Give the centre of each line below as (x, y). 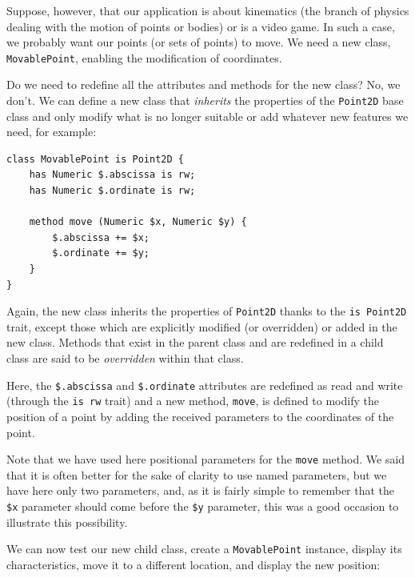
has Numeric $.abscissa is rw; (112, 175)
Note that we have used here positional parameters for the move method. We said (206, 459)
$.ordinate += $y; (101, 253)
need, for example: (52, 132)
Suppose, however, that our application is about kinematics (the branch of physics (208, 10)
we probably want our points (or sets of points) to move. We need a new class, (199, 42)
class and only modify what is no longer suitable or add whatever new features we (207, 116)
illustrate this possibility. (67, 522)
